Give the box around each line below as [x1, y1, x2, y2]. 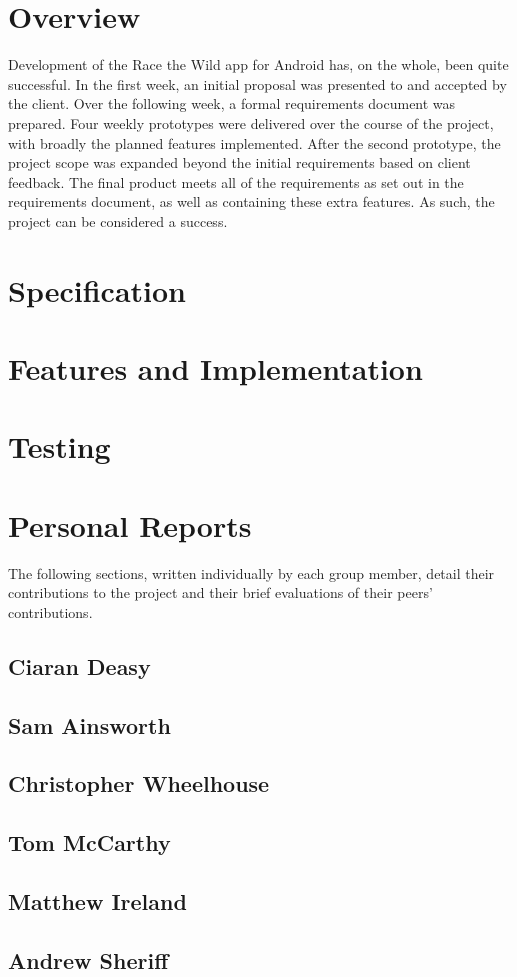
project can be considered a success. [8, 210, 228, 231]
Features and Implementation [8, 348, 423, 389]
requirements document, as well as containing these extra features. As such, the [8, 191, 495, 212]
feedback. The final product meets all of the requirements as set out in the [8, 171, 464, 192]
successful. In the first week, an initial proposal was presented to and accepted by [8, 73, 507, 94]
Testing [8, 426, 111, 467]
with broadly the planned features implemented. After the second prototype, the [8, 132, 501, 153]
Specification [8, 269, 186, 310]
